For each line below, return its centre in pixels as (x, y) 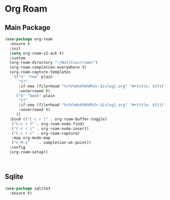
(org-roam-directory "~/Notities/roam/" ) (54, 63)
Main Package (28, 28)
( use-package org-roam (29, 39)
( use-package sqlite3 (28, 188)
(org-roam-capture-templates (40, 72)
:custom (18, 58)
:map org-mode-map (31, 138)
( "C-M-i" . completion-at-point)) (52, 143)
